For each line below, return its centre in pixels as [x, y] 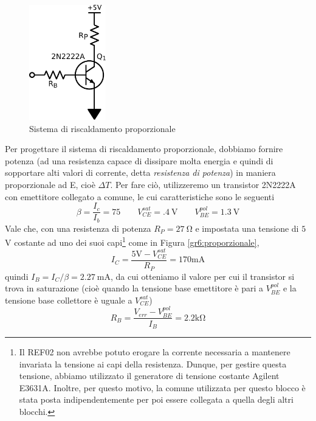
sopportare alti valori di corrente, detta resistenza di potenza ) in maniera [140, 172]
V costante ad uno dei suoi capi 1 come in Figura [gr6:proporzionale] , [132, 241]
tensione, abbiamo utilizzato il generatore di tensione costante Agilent [149, 376]
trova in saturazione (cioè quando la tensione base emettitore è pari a [134, 288]
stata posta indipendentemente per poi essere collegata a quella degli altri [156, 399]
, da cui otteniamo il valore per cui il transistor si [202, 276]
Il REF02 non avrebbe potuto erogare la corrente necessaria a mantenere [155, 352]
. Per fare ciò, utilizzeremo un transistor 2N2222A [203, 184]
